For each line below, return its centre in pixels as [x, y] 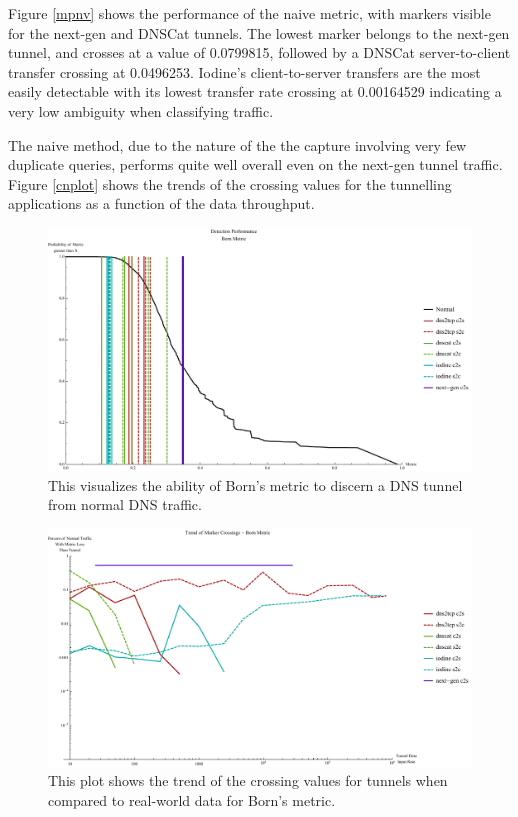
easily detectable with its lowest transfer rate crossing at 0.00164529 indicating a [255, 91]
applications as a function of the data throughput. [161, 203]
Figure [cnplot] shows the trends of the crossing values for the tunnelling [230, 183]
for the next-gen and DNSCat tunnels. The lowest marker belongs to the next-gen [259, 32]
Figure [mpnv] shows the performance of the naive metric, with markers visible [249, 13]
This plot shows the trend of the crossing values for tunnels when [248, 780]
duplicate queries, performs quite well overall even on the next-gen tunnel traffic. [255, 164]
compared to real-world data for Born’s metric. [192, 800]
